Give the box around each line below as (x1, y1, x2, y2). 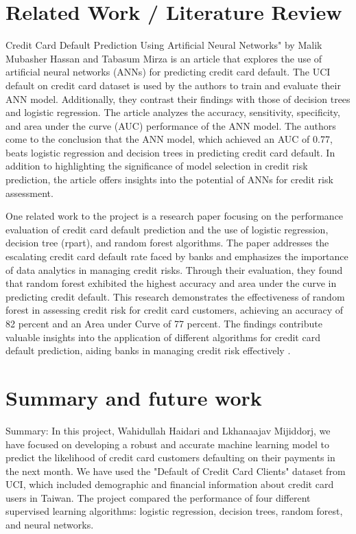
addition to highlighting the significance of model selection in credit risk (5, 159, 308, 173)
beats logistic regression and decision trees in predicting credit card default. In (5, 145, 335, 159)
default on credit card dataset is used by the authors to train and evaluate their (5, 78, 341, 92)
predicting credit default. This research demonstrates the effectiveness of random (5, 289, 345, 303)
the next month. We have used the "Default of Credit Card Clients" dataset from (5, 463, 346, 478)
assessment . (5, 185, 54, 200)
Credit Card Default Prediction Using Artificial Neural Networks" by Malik (5, 38, 322, 52)
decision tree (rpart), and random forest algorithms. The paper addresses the (5, 235, 329, 250)
